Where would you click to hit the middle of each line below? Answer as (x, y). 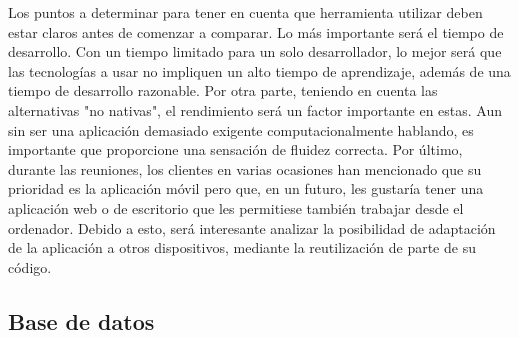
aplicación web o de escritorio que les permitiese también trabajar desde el (236, 207)
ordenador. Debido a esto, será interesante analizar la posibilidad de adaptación (252, 227)
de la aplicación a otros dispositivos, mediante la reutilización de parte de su (242, 247)
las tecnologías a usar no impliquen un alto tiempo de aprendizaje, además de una (259, 70)
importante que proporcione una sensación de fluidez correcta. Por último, (235, 149)
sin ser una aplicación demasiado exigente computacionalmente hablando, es (241, 129)
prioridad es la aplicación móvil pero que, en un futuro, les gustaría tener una (246, 188)
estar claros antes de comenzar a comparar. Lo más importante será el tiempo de (256, 31)
